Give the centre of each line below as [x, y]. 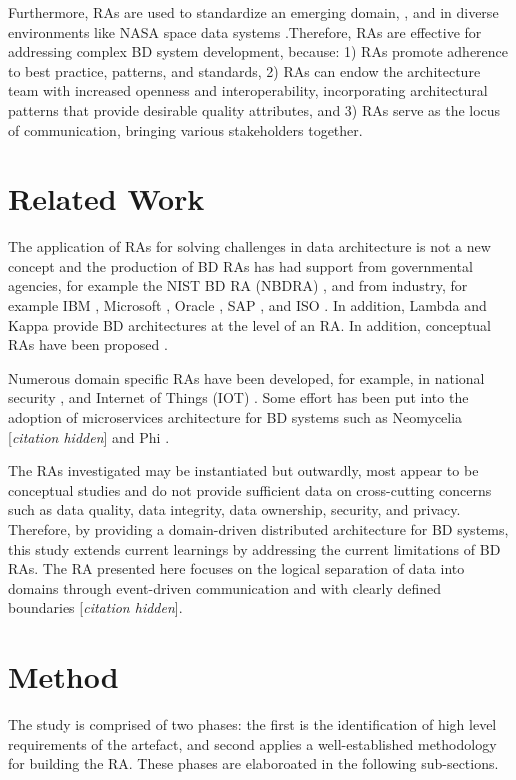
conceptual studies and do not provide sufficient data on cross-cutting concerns [250, 489]
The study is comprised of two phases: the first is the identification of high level [252, 724]
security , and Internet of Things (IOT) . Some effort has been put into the [238, 397]
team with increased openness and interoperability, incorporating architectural [248, 90]
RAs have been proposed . [88, 344]
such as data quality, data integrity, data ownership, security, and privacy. [234, 509]
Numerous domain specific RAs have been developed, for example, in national [246, 377]
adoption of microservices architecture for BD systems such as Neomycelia [235, 417]
